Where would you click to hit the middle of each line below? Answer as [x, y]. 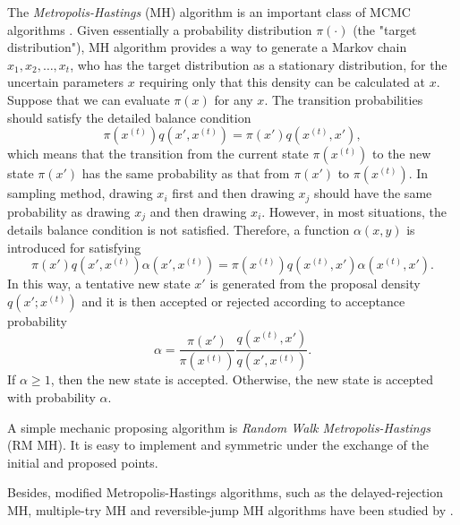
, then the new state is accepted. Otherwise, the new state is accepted [242, 379]
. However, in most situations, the [354, 211]
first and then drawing [233, 193]
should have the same [373, 193]
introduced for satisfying [74, 247]
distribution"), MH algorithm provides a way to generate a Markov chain [207, 47]
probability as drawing [69, 211]
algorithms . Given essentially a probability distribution [160, 29]
